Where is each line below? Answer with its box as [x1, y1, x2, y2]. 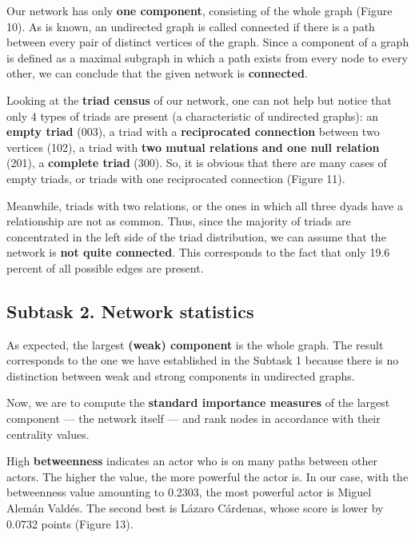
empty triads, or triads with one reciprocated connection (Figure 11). [6, 169, 345, 186]
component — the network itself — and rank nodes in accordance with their [6, 410, 381, 427]
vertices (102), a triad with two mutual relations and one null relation [6, 138, 380, 155]
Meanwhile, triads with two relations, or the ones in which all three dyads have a [6, 197, 403, 213]
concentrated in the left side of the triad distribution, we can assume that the [6, 228, 386, 245]
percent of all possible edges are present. [6, 259, 204, 276]
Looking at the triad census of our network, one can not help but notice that [6, 91, 392, 108]
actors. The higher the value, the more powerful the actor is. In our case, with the [6, 468, 409, 484]
